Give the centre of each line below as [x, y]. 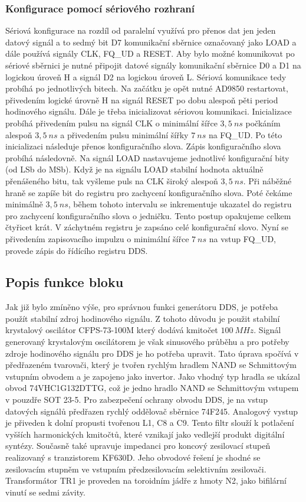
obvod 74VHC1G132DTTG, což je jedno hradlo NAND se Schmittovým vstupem [152, 388]
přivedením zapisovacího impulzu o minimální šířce [97, 238]
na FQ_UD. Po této [245, 134]
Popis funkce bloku [65, 282]
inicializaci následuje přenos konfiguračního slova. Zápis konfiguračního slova [143, 146]
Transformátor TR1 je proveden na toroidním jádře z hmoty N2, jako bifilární [146, 480]
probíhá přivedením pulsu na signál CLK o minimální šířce [111, 123]
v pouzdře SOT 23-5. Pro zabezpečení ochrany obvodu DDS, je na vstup [136, 400]
